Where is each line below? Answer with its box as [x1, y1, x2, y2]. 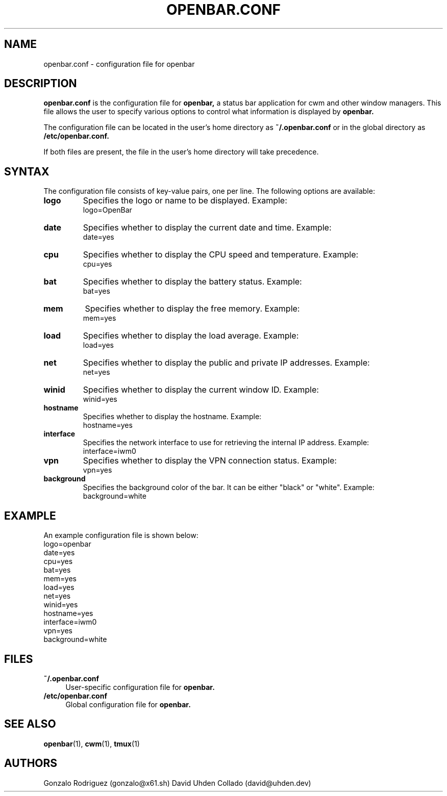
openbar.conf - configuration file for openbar [43, 59, 195, 68]
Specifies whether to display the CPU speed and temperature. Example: [83, 249, 359, 260]
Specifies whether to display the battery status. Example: [83, 276, 302, 287]
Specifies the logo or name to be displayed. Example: [83, 195, 287, 206]
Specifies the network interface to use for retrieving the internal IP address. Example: [83, 438, 369, 447]
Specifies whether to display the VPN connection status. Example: [83, 455, 337, 466]
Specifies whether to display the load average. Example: [83, 330, 299, 341]
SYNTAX [4, 165, 49, 178]
